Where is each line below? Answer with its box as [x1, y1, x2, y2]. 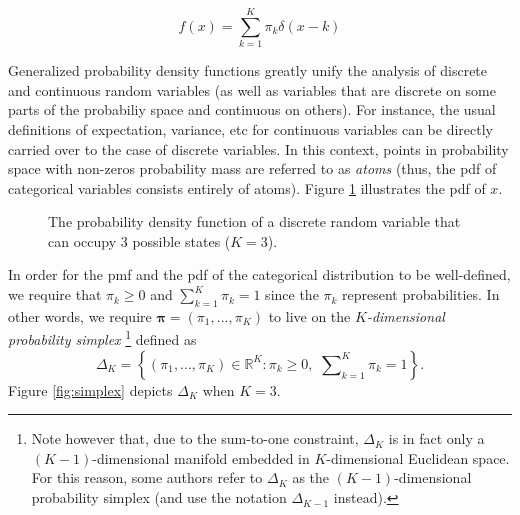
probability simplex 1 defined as [8, 326, 197, 350]
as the [292, 467, 330, 488]
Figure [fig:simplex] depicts [8, 379, 173, 400]
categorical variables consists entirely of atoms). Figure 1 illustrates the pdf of [8, 177, 486, 198]
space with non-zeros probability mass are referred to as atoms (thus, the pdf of [8, 158, 497, 179]
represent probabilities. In [342, 284, 500, 305]
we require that [8, 284, 102, 305]
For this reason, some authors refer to [31, 467, 263, 488]
